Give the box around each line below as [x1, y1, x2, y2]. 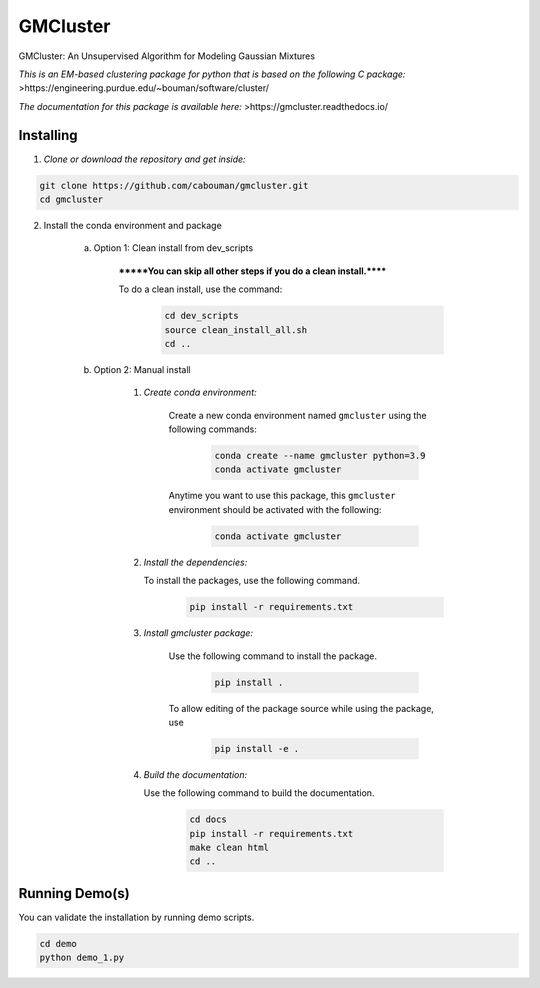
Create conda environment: [143, 386, 257, 399]
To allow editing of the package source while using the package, [168, 702, 435, 714]
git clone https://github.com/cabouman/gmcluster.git [39, 180, 309, 191]
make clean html [189, 842, 270, 854]
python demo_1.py [39, 952, 125, 964]
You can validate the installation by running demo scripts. [18, 911, 255, 923]
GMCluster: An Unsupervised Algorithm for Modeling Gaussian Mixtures [18, 50, 315, 62]
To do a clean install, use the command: [118, 283, 283, 295]
